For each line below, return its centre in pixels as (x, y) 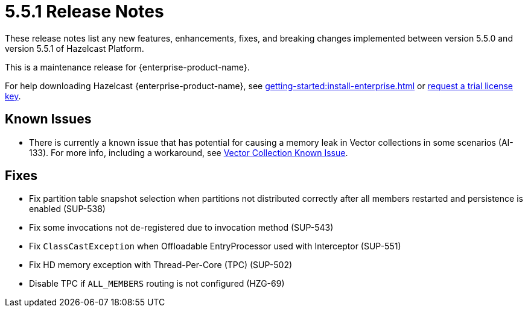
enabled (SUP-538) (67, 209)
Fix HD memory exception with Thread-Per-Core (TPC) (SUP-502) (161, 265)
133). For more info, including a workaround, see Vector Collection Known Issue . (189, 152)
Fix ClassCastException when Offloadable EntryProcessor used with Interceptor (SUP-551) (215, 246)
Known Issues (48, 119)
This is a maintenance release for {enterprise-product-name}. (127, 67)
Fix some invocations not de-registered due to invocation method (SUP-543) (181, 228)
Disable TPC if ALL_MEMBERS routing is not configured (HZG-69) (157, 284)
